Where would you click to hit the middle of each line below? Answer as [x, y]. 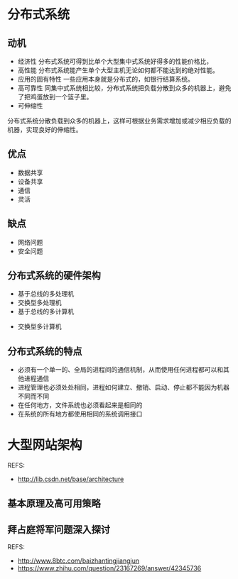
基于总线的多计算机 [46, 311]
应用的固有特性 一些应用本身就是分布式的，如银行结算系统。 [106, 79]
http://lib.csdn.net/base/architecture [71, 479]
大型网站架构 [45, 445]
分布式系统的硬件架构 [54, 276]
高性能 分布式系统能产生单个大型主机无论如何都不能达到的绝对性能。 [118, 70]
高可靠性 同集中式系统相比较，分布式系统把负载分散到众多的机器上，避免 [124, 88]
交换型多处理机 [39, 303]
